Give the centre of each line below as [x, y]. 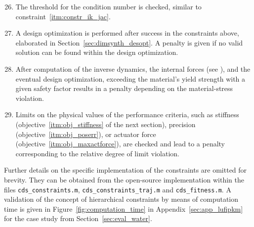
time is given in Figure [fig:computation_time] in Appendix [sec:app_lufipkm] [124, 208]
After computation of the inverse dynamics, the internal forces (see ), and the [133, 68]
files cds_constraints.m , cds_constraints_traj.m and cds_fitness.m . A [118, 189]
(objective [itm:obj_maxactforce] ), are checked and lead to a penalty [120, 144]
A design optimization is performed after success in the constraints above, [127, 33]
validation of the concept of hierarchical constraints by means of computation [121, 199]
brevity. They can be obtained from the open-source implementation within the [124, 179]
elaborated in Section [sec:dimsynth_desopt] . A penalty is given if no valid [129, 42]
